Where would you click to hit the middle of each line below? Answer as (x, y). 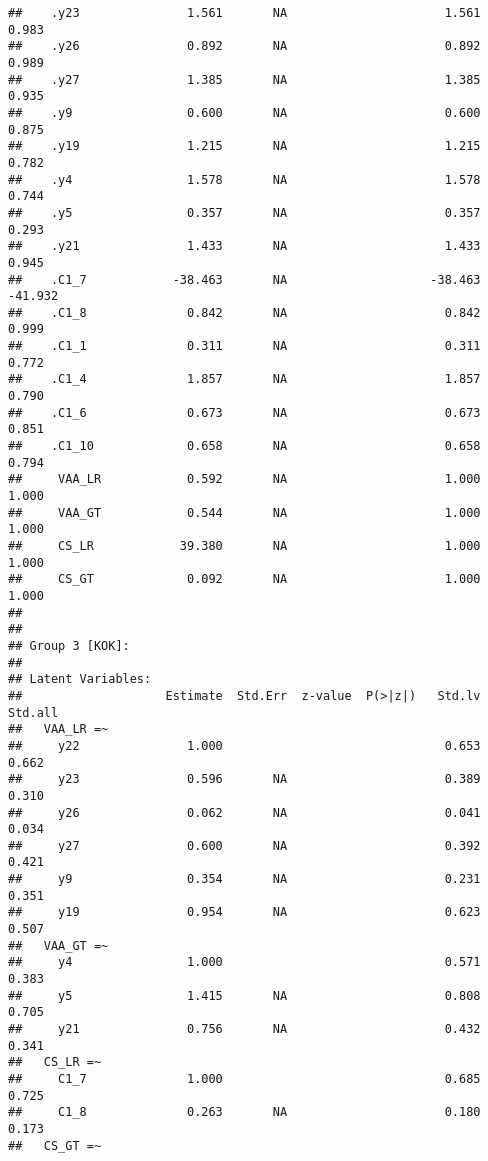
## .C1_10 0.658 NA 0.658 (244, 446)
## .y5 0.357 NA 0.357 (244, 212)
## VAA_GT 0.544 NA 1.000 (244, 512)
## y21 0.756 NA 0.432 (244, 1029)
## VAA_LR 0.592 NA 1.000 (244, 479)
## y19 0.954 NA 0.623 (244, 912)
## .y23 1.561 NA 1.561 (244, 13)
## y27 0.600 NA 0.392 (244, 845)
